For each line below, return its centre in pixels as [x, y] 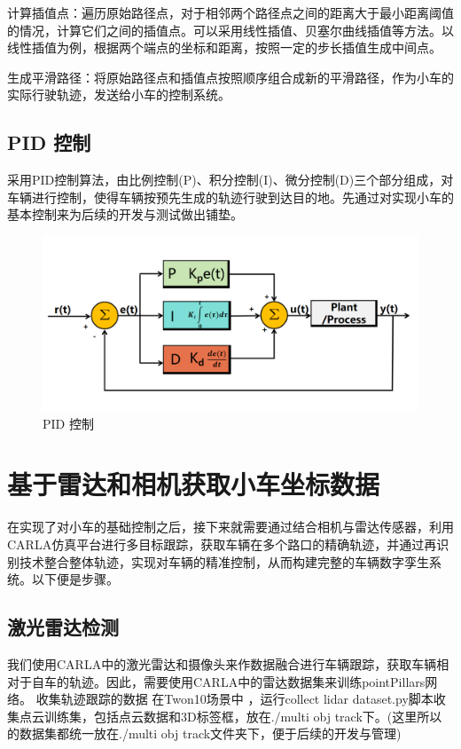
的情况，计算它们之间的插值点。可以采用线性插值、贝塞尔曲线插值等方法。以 [230, 30]
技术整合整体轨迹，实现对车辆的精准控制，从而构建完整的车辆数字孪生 [224, 561]
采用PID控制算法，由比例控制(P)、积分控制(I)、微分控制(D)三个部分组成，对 [230, 180]
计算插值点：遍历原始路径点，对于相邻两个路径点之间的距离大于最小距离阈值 [230, 12]
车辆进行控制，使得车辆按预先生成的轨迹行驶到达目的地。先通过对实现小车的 [230, 197]
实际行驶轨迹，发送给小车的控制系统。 [119, 95]
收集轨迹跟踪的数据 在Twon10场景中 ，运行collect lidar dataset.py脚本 [234, 699]
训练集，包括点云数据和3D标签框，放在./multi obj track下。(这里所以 [243, 716]
